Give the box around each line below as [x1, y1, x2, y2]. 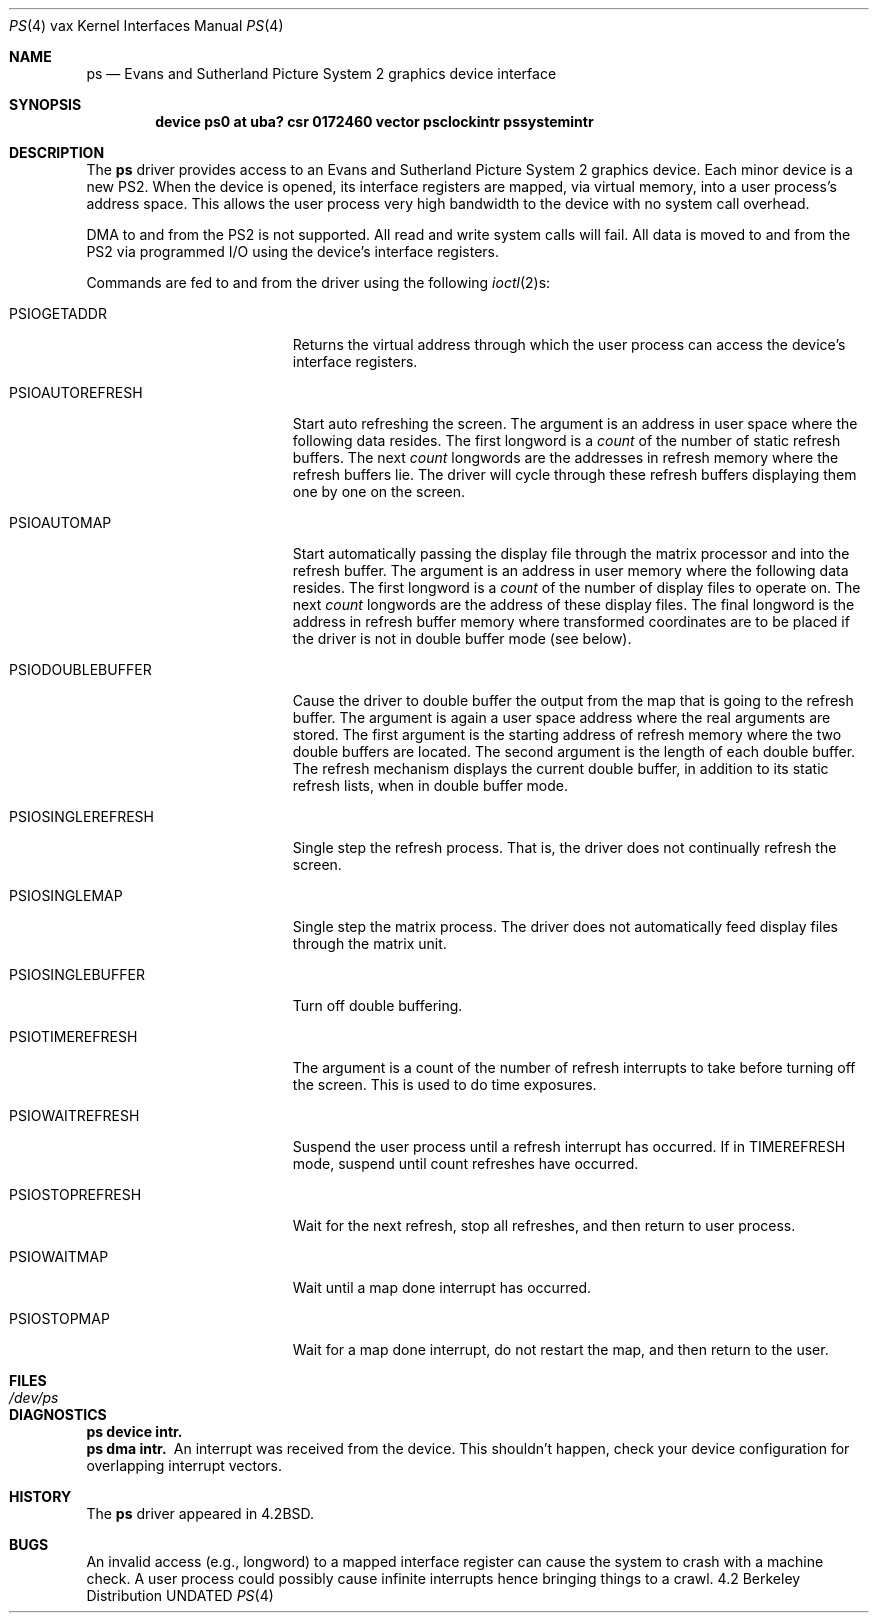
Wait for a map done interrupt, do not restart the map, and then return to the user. [292, 1341, 829, 1358]
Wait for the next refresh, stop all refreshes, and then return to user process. [292, 1217, 796, 1234]
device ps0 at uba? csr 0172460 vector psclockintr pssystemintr [155, 113, 594, 130]
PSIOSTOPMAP [9, 1310, 110, 1327]
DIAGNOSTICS [9, 1406, 107, 1423]
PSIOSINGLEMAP [9, 887, 123, 904]
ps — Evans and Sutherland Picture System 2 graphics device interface [86, 65, 557, 82]
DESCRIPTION [9, 144, 105, 161]
